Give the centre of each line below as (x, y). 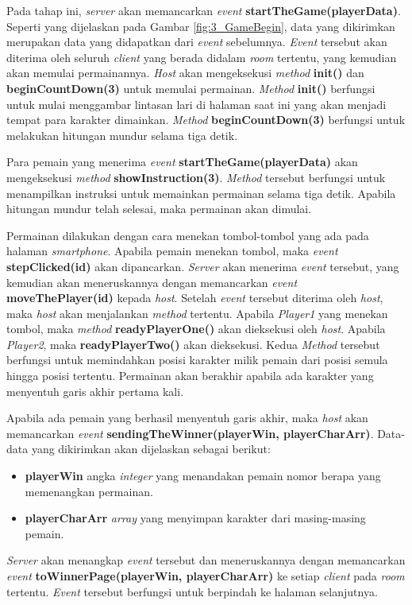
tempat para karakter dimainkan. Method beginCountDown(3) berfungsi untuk (206, 120)
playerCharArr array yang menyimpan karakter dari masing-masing (195, 518)
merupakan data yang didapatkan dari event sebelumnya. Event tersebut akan (197, 42)
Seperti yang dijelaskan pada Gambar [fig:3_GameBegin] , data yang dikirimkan (201, 26)
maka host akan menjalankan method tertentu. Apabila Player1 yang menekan (197, 313)
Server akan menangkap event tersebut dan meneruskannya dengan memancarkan (206, 560)
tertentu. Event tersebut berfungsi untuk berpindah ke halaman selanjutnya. (192, 591)
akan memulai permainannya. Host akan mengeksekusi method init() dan (185, 73)
